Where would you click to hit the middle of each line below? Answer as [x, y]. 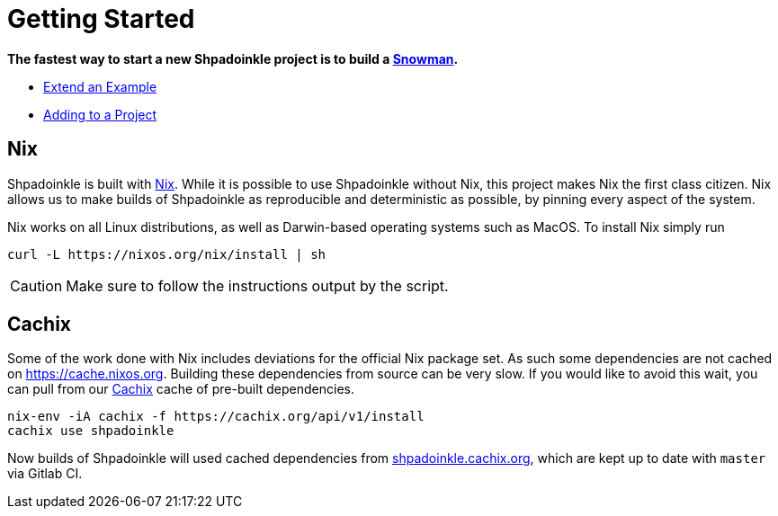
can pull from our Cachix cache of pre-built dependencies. [181, 389]
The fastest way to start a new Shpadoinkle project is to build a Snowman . [233, 58]
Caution [36, 285]
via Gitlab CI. [45, 474]
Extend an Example [100, 86]
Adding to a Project [100, 114]
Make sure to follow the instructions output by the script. [257, 285]
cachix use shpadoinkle [91, 431]
